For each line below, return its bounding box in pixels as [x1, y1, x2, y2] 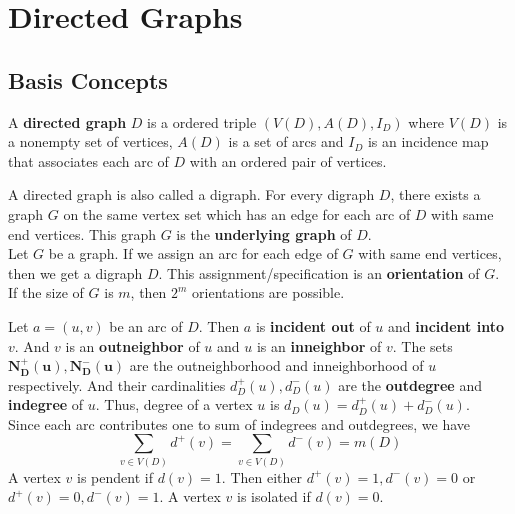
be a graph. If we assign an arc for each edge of [48, 243, 338, 264]
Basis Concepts [8, 64, 168, 95]
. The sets [392, 335, 453, 356]
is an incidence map [367, 131, 489, 152]
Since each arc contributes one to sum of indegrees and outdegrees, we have [8, 413, 471, 434]
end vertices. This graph [8, 223, 157, 244]
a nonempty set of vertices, [8, 131, 173, 152]
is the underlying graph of [176, 223, 352, 244]
